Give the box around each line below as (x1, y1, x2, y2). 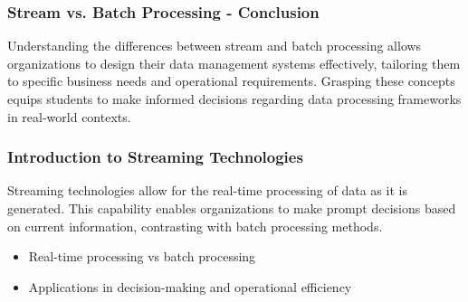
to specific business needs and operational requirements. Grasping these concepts (7, 71, 455, 90)
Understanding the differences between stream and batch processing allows (7, 36, 422, 55)
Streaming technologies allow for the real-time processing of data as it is (7, 181, 407, 200)
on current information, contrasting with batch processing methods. (7, 216, 383, 235)
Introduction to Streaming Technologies (7, 146, 303, 168)
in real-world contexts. (7, 107, 131, 126)
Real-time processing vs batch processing (28, 247, 256, 266)
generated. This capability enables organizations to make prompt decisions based (7, 199, 456, 217)
